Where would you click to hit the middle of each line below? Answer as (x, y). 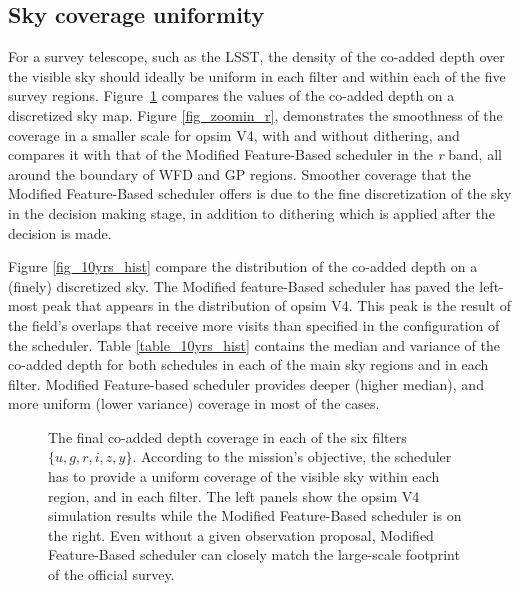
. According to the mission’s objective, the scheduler (292, 456)
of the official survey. (111, 574)
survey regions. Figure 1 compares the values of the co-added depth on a (231, 95)
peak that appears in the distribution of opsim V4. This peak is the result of (277, 305)
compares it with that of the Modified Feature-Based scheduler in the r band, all (255, 154)
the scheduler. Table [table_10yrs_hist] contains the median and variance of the (254, 344)
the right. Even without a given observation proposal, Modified (241, 534)
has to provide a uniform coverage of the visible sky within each (244, 476)
